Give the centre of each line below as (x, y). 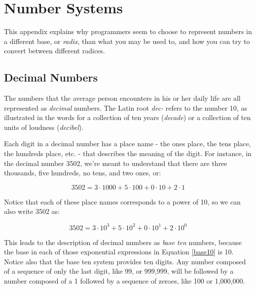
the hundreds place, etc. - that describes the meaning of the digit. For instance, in (128, 153)
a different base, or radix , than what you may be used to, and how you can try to (127, 41)
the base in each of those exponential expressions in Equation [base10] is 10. (119, 252)
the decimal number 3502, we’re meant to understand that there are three (116, 163)
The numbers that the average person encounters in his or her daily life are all (122, 98)
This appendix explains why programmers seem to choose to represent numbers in (128, 31)
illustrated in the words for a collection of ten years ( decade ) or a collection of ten (128, 117)
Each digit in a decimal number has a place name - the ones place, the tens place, (128, 144)
